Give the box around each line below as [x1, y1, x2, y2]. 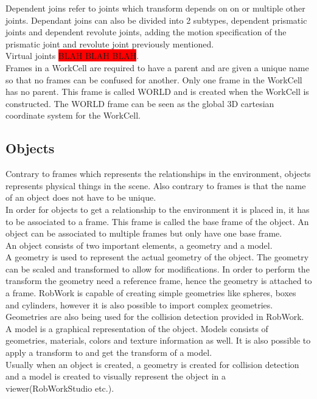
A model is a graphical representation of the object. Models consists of [5, 322, 268, 335]
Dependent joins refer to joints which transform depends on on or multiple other [5, 2, 305, 14]
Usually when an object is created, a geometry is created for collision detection [5, 358, 299, 370]
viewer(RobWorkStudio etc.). [5, 381, 114, 394]
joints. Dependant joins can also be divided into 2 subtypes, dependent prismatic [5, 13, 307, 26]
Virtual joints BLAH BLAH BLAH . [5, 49, 139, 62]
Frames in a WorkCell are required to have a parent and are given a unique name [5, 61, 309, 74]
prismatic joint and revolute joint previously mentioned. [5, 37, 214, 50]
